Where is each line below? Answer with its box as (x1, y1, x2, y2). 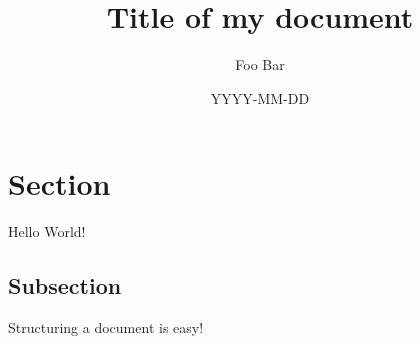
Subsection (8, 270, 122, 301)
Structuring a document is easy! (8, 317, 204, 338)
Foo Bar (235, 54, 285, 75)
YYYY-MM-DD (210, 87, 310, 108)
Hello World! (8, 221, 86, 242)
